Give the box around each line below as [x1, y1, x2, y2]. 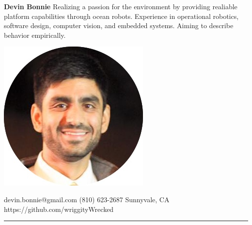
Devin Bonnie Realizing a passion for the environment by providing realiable [4, 1, 237, 11]
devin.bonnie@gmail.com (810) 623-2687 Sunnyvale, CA [4, 194, 170, 204]
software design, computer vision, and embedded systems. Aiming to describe [4, 20, 234, 31]
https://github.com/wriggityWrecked [4, 204, 114, 214]
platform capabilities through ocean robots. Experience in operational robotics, [4, 11, 239, 21]
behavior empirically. [4, 30, 66, 40]
